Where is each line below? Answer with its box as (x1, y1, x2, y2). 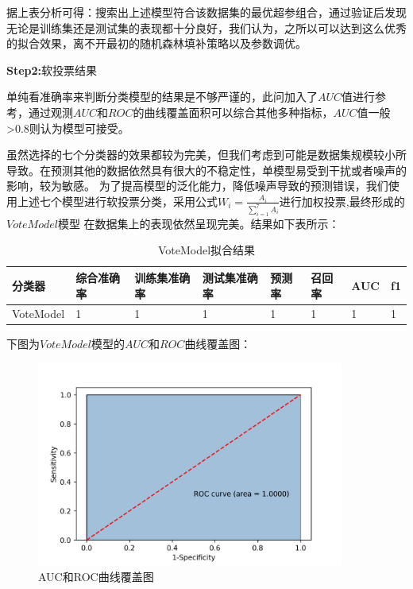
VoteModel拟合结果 (157, 242, 256, 258)
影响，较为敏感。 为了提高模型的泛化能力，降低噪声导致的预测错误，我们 (6, 177, 388, 194)
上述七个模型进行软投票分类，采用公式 (17, 192, 218, 209)
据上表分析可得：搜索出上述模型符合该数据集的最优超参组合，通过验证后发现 (6, 4, 407, 20)
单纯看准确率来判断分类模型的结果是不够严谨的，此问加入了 (6, 88, 318, 105)
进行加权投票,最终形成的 (279, 192, 405, 209)
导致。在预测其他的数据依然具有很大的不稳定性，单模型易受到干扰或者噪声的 (6, 161, 407, 178)
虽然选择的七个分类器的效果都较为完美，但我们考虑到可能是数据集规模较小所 (6, 146, 407, 163)
